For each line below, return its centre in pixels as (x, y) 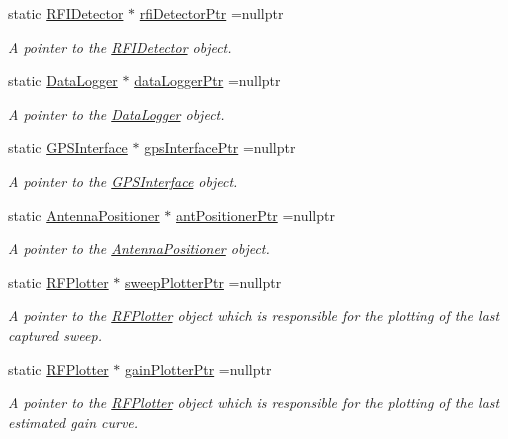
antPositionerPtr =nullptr (255, 214)
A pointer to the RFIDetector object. (120, 46)
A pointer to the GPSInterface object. (123, 180)
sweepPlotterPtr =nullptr (203, 281)
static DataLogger (63, 80)
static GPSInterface (68, 147)
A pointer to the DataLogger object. (116, 113)
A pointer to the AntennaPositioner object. (139, 248)
